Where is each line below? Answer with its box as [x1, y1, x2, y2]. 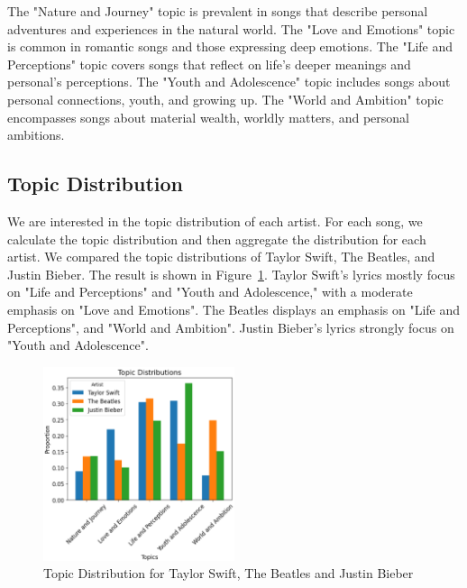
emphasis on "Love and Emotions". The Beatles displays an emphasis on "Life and [7, 299, 461, 318]
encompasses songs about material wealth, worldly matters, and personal [7, 107, 409, 126]
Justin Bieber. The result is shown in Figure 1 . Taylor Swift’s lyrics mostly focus [7, 264, 455, 283]
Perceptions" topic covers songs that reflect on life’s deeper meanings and [7, 54, 411, 73]
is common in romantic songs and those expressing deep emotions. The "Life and [7, 37, 453, 56]
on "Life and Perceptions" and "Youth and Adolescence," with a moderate [7, 282, 413, 301]
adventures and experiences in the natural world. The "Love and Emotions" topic [7, 19, 455, 38]
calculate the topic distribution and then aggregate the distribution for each [7, 229, 426, 248]
